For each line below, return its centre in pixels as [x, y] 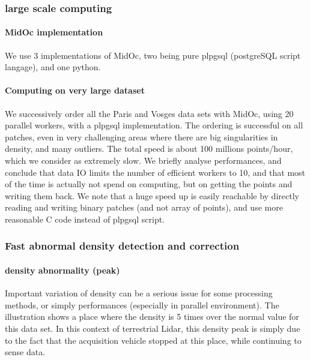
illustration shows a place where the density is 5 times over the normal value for [152, 316]
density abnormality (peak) [62, 270]
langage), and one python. [53, 67]
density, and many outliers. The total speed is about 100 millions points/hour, [149, 148]
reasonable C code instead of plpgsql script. [85, 219]
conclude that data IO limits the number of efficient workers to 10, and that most [155, 172]
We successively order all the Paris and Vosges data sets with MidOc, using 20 [149, 113]
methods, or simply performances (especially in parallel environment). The [142, 304]
